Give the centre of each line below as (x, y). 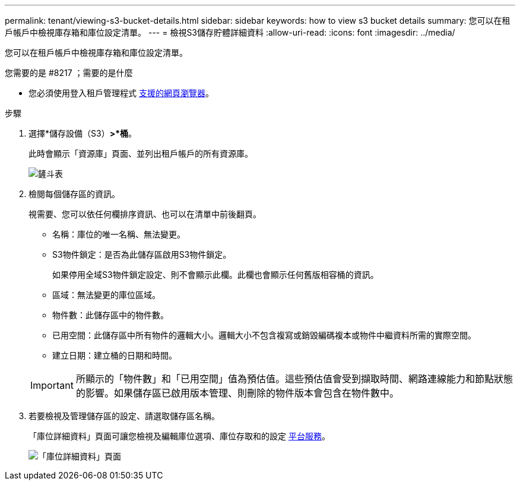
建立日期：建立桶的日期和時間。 (115, 355)
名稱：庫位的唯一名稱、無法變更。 (119, 234)
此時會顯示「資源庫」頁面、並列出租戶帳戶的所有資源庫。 (141, 153)
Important (52, 385)
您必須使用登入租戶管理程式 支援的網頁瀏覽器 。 (121, 93)
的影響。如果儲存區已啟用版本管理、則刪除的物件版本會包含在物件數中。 (237, 393)
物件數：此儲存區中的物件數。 (110, 315)
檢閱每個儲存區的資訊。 (74, 194)
